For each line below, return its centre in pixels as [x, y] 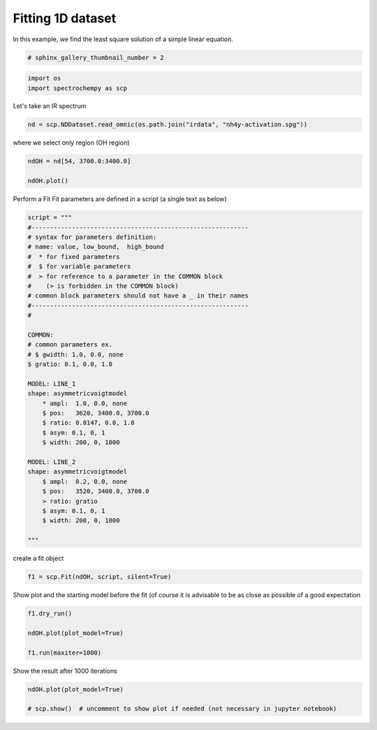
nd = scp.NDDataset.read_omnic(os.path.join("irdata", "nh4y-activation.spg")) [168, 125]
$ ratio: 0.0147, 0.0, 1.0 [89, 423]
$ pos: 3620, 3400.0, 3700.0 [96, 413]
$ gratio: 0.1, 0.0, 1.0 [70, 364]
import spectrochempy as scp [77, 88]
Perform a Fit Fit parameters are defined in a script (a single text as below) [120, 199]
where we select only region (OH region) [71, 143]
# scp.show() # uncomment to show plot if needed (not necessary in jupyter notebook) [182, 709]
